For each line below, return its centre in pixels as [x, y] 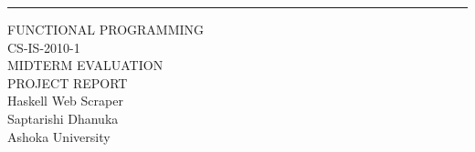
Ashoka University [59, 136]
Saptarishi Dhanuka [63, 118]
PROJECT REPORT [68, 82]
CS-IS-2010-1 [44, 47]
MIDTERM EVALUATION [85, 65]
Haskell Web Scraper [65, 101]
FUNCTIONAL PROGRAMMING [106, 29]
